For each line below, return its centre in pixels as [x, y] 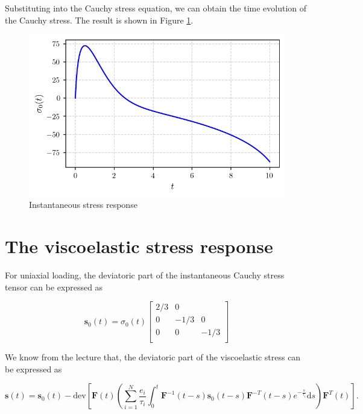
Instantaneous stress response [83, 205]
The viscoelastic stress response [139, 246]
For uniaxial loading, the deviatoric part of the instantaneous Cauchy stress [145, 274]
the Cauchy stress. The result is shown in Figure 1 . [99, 20]
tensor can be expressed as [54, 287]
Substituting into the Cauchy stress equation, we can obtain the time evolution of [156, 8]
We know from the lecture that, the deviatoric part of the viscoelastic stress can [153, 357]
